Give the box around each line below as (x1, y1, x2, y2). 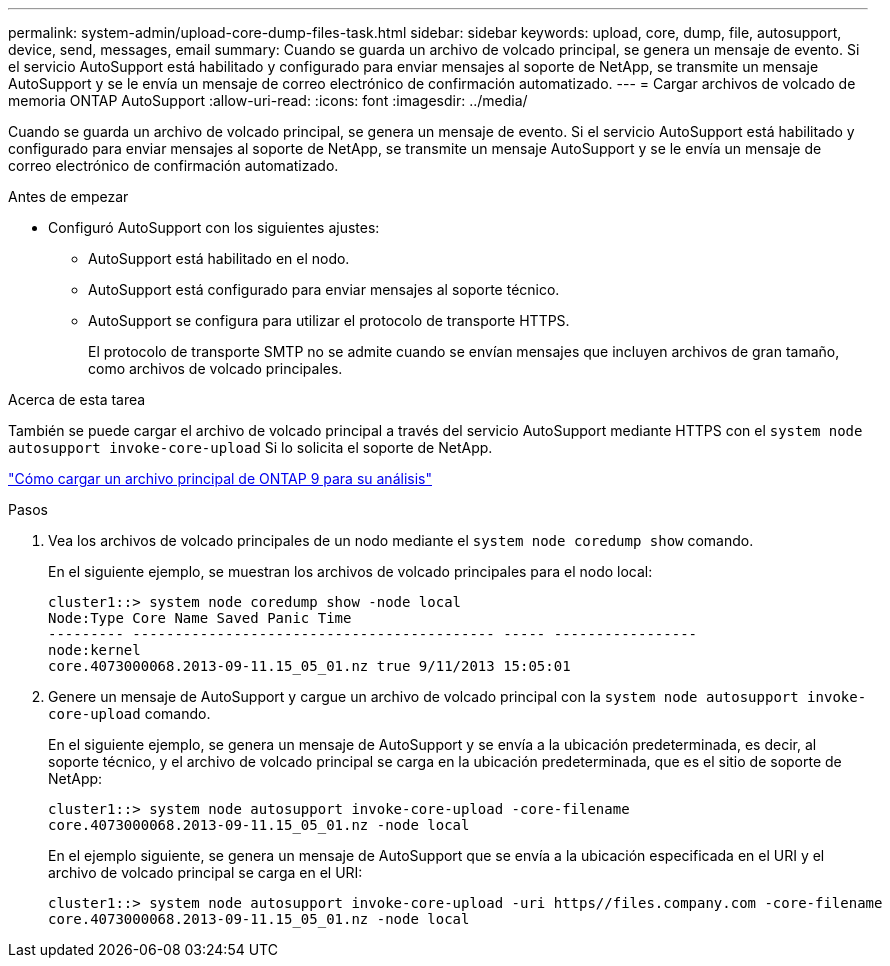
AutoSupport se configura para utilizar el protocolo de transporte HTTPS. (88, 312, 570, 329)
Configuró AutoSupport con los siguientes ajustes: (48, 219, 380, 236)
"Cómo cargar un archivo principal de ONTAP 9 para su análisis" (8, 470, 432, 487)
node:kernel (48, 642, 141, 658)
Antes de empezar (8, 188, 129, 205)
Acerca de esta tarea (8, 391, 146, 408)
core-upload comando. (48, 705, 211, 722)
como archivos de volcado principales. (88, 360, 343, 377)
